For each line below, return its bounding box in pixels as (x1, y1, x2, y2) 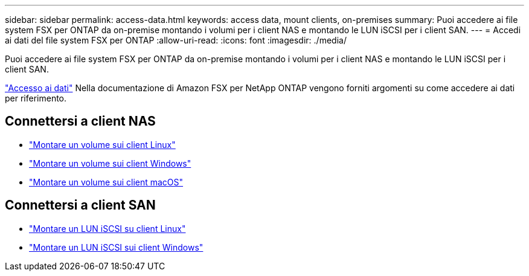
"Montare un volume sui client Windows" (29, 158, 191, 168)
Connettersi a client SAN (5, 197, 156, 213)
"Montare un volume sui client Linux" (29, 139, 176, 150)
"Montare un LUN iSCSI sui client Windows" (29, 242, 204, 252)
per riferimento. (5, 93, 67, 103)
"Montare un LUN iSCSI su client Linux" (29, 223, 186, 234)
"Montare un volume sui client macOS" (29, 176, 184, 187)
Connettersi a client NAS (5, 114, 156, 129)
